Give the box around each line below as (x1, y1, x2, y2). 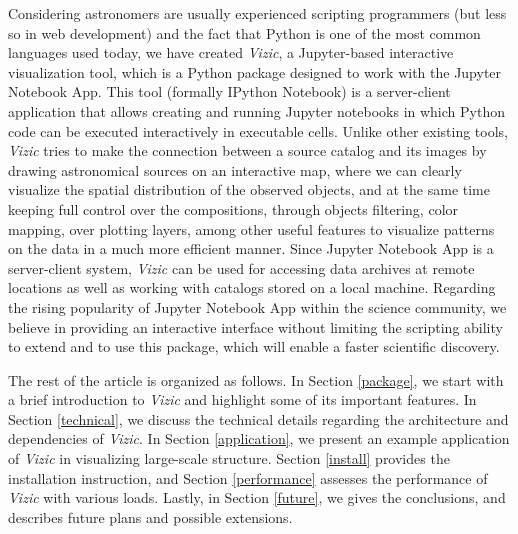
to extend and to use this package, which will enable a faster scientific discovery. (8, 336, 500, 357)
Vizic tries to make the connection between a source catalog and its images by (8, 140, 487, 161)
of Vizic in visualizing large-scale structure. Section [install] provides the (8, 448, 450, 469)
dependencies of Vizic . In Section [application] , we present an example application (8, 428, 510, 449)
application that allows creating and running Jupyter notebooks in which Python (8, 100, 505, 121)
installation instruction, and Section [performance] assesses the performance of (8, 467, 488, 488)
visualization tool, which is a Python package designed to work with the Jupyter (8, 61, 502, 82)
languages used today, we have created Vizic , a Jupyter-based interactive (8, 42, 454, 63)
